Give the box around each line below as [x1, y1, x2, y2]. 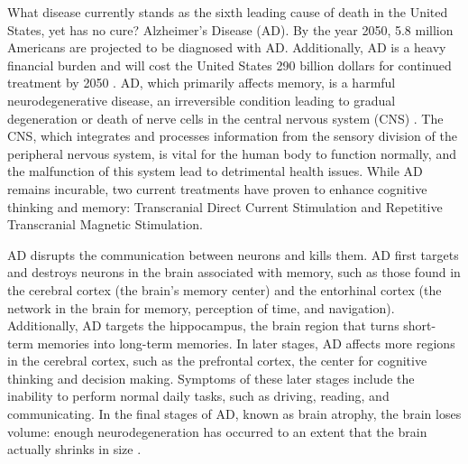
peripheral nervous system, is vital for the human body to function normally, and [7, 144, 456, 162]
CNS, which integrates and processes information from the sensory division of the [7, 126, 457, 145]
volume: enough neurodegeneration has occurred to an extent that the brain [7, 422, 427, 441]
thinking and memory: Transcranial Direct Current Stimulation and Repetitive [7, 197, 443, 216]
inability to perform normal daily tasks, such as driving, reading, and [7, 386, 390, 405]
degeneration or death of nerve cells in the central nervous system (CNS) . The [7, 108, 444, 127]
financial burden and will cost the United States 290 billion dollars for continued [7, 55, 452, 74]
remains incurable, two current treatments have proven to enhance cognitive [7, 179, 427, 198]
